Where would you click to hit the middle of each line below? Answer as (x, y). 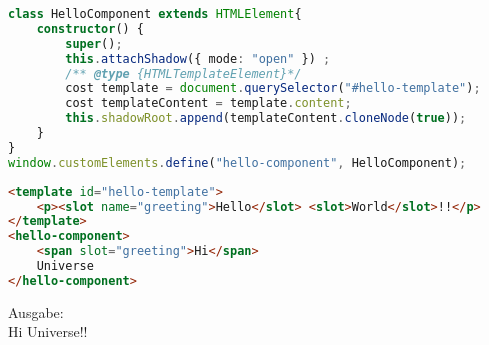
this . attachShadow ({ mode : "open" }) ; (198, 58)
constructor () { (90, 28)
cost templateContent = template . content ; (208, 103)
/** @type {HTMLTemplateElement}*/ (183, 73)
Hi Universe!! (48, 331)
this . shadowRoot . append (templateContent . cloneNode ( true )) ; (266, 118)
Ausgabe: (36, 311)
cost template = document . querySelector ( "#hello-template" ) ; (273, 88)
